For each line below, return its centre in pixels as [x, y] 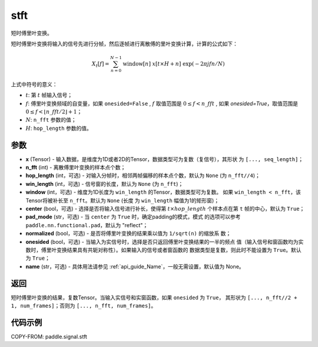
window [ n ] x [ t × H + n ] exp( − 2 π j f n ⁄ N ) [174, 64]
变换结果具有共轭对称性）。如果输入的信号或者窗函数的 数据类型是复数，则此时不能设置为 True [171, 250]
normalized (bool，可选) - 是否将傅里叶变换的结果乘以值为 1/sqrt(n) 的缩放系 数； [128, 234]
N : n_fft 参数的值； [51, 120]
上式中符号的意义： [34, 84]
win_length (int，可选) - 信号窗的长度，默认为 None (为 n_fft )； [105, 184]
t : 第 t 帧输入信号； [49, 95]
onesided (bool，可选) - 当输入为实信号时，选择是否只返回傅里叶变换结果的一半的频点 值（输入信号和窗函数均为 [162, 241]
